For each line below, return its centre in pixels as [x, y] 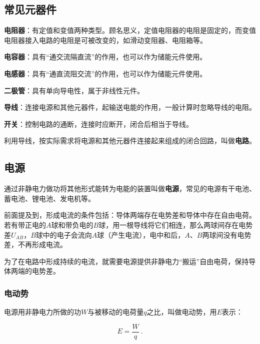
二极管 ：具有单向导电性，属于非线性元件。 [74, 90]
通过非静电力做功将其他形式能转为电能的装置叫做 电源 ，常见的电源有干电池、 [130, 188]
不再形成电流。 [42, 244]
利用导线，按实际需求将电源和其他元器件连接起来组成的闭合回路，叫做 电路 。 [130, 141]
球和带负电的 [72, 224]
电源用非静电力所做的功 [42, 312]
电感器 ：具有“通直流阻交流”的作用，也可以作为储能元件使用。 [105, 73]
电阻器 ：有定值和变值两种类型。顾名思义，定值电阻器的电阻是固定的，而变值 [130, 30]
